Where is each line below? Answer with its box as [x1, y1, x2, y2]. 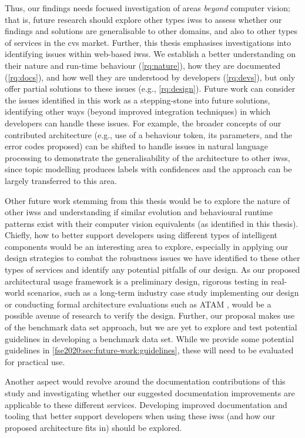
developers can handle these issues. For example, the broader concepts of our [5, 116, 281, 129]
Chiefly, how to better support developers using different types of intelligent [5, 229, 278, 241]
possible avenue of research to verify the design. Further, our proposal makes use [5, 309, 295, 322]
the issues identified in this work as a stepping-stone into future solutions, [5, 93, 270, 106]
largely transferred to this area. [5, 174, 117, 186]
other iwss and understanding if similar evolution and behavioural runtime [5, 206, 273, 218]
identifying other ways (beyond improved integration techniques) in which [5, 105, 271, 118]
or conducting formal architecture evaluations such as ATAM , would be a [5, 297, 272, 310]
